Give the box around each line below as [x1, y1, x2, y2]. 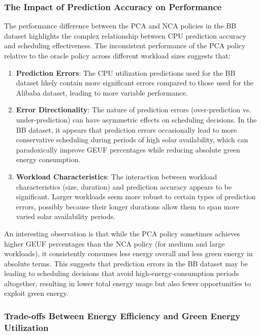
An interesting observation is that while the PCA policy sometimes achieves [4, 228, 240, 238]
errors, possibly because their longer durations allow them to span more [16, 201, 240, 211]
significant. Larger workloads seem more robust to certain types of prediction [16, 191, 256, 202]
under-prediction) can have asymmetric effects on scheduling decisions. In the [16, 114, 257, 125]
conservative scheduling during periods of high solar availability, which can [16, 134, 248, 145]
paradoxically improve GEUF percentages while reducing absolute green [16, 144, 240, 155]
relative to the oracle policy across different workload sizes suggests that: [4, 50, 231, 60]
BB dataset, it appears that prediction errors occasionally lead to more [16, 124, 237, 135]
